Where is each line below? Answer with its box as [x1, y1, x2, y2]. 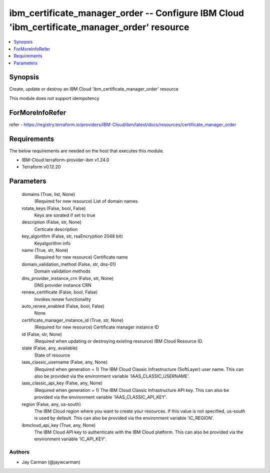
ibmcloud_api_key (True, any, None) [21, 422, 96, 428]
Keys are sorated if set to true [34, 212, 95, 218]
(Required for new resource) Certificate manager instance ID [34, 324, 159, 330]
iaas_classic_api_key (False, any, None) [21, 380, 102, 386]
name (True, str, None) [21, 247, 68, 253]
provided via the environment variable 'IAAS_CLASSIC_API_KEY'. [34, 394, 167, 400]
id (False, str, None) [21, 331, 62, 337]
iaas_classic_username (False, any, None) [21, 359, 107, 365]
